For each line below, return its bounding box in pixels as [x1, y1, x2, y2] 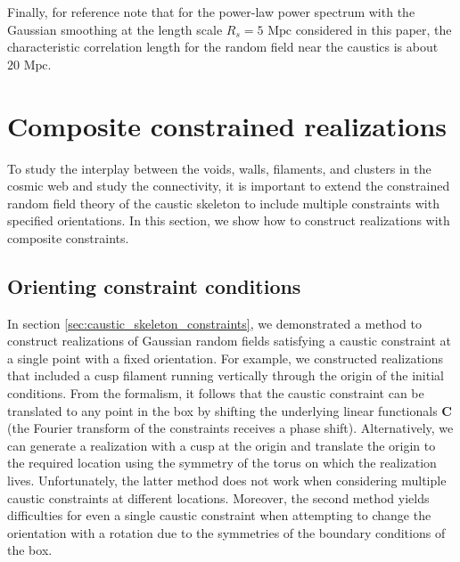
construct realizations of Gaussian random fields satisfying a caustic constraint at [7, 331, 451, 350]
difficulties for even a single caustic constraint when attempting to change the [7, 506, 431, 525]
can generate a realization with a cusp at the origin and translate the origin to [7, 436, 436, 454]
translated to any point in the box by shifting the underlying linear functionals [7, 401, 438, 419]
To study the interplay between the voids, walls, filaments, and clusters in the [7, 159, 431, 177]
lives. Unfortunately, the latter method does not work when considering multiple [7, 471, 447, 490]
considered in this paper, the [295, 20, 452, 38]
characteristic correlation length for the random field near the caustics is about [7, 37, 439, 56]
